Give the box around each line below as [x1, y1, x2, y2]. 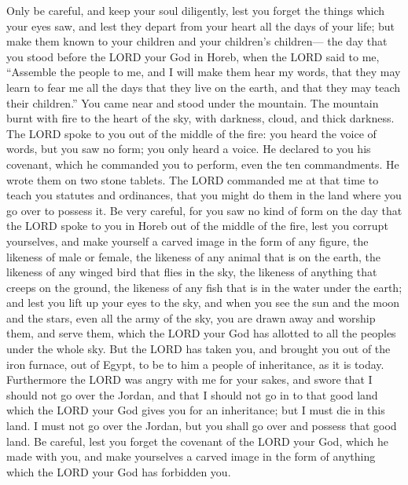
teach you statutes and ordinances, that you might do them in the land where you [6, 187, 402, 203]
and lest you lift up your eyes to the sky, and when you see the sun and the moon [6, 294, 400, 311]
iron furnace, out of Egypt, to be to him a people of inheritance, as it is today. [6, 356, 384, 372]
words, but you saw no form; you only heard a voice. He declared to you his [6, 140, 371, 157]
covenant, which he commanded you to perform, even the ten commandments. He [6, 155, 399, 172]
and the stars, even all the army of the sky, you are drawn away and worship [6, 309, 376, 326]
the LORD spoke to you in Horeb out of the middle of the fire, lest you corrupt [6, 217, 388, 234]
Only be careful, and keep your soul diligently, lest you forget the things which [6, 2, 385, 18]
